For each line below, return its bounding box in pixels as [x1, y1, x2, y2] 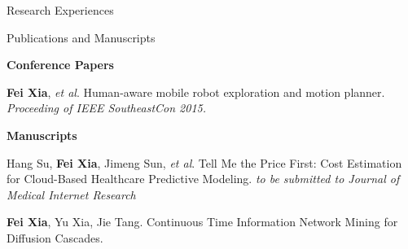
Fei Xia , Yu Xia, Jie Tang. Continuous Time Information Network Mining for [7, 213, 398, 230]
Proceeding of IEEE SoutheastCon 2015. [7, 99, 206, 116]
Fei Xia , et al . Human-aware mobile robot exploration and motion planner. [7, 83, 385, 100]
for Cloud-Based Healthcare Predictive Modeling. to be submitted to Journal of [7, 170, 400, 187]
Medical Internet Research [7, 186, 136, 203]
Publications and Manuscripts [7, 28, 156, 46]
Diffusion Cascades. [7, 229, 103, 246]
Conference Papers [7, 56, 114, 73]
